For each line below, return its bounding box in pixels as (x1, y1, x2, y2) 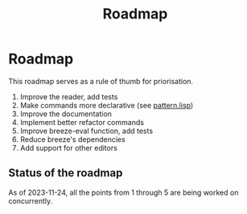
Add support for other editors (19, 143, 118, 152)
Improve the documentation (19, 109, 113, 119)
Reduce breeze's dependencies (19, 134, 126, 144)
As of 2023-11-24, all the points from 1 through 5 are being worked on (8, 188, 239, 197)
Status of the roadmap (8, 166, 123, 180)
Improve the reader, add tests (19, 91, 118, 101)
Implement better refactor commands (19, 117, 145, 127)
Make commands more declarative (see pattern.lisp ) (19, 100, 194, 110)
